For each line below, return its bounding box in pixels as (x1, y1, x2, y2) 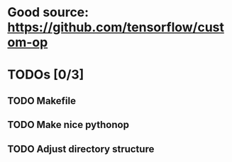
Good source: (7, 4, 89, 21)
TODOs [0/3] (7, 66, 84, 83)
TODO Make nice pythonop (7, 119, 130, 131)
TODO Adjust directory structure (7, 143, 155, 155)
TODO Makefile (7, 95, 77, 107)
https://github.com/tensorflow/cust (7, 19, 225, 35)
